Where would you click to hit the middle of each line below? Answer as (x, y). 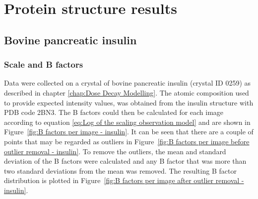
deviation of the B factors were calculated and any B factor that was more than (125, 161)
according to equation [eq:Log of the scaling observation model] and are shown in (127, 122)
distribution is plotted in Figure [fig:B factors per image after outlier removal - (124, 180)
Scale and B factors (44, 64)
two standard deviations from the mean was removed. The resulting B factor (120, 170)
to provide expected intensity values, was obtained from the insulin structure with (129, 102)
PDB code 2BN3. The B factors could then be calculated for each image (114, 112)
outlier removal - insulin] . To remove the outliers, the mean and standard (115, 151)
